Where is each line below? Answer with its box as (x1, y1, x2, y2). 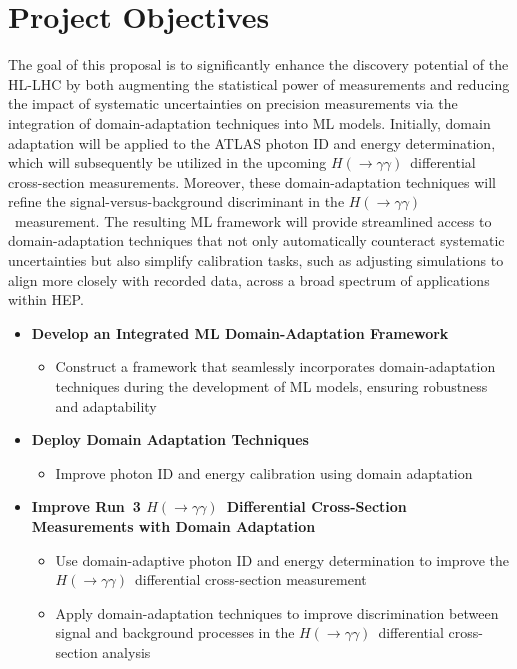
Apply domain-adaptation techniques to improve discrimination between (55, 602, 499, 623)
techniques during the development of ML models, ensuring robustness (55, 376, 488, 397)
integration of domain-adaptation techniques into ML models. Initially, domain (8, 112, 491, 133)
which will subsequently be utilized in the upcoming (8, 152, 327, 173)
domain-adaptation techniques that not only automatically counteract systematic (8, 230, 505, 251)
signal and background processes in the (55, 622, 295, 643)
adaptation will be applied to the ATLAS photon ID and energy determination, (8, 132, 496, 153)
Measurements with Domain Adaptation (31, 516, 316, 536)
